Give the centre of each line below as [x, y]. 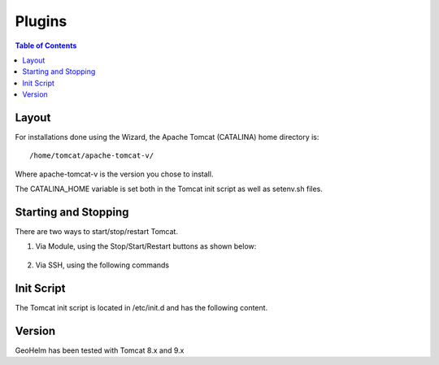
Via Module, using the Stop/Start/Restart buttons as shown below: [146, 246]
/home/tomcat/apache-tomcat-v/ [92, 156]
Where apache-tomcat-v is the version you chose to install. [114, 174]
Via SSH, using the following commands [102, 265]
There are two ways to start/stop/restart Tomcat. [97, 232]
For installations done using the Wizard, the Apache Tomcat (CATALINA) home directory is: [167, 137]
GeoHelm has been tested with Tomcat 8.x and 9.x [100, 350]
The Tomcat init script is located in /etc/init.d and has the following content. [141, 307]
